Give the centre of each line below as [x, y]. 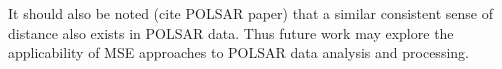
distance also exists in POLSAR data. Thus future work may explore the [231, 32]
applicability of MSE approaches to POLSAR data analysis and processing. [238, 52]
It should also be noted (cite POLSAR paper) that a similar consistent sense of [250, 13]
